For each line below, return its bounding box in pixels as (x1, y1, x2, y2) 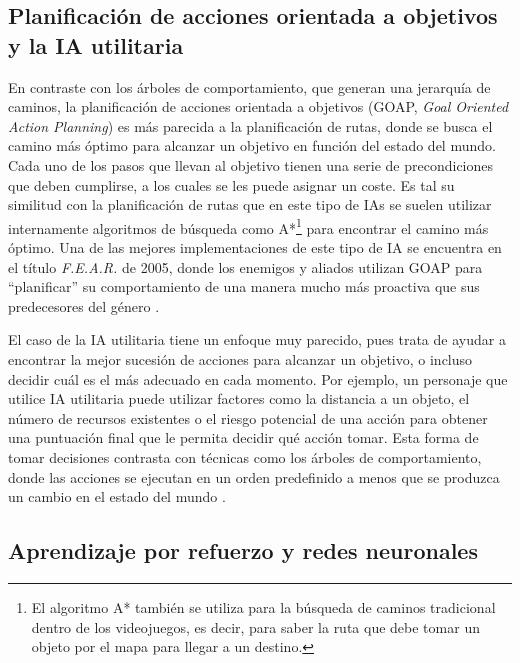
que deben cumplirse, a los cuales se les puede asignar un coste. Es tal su (8, 174, 455, 195)
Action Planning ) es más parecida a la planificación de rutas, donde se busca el (8, 115, 493, 136)
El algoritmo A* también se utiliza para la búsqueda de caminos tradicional (31, 596, 496, 617)
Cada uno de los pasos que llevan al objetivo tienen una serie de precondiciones (8, 154, 493, 175)
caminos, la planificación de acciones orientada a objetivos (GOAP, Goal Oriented (8, 96, 509, 117)
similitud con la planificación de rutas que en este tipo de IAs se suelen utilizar (8, 194, 492, 215)
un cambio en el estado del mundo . (8, 486, 226, 507)
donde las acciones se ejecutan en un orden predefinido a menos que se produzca (8, 466, 500, 487)
